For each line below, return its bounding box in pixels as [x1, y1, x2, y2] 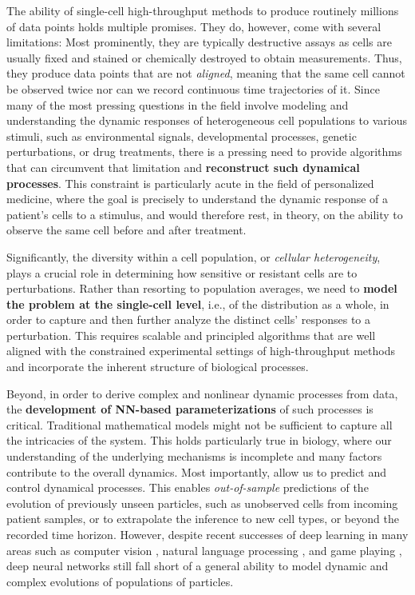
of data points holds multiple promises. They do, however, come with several [6, 18, 381, 34]
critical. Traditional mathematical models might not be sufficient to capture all [6, 416, 393, 433]
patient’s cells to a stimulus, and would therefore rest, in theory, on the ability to [6, 206, 403, 222]
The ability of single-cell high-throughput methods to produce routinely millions [6, 2, 399, 18]
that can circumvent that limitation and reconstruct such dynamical [6, 158, 360, 175]
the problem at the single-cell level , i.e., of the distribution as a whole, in [6, 295, 389, 312]
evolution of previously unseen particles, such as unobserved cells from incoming [6, 494, 398, 511]
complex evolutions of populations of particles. [6, 573, 234, 589]
